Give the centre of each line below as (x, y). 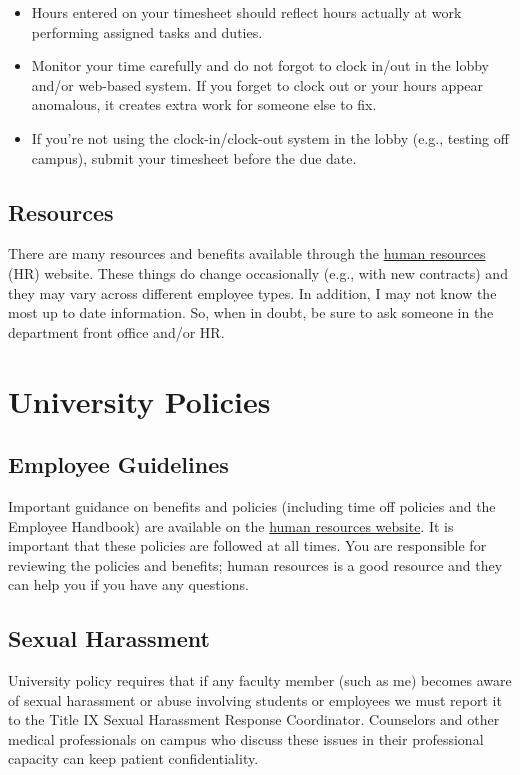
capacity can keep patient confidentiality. (133, 758)
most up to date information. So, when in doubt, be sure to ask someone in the (251, 312)
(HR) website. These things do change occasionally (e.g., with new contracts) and (258, 272)
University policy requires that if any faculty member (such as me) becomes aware (260, 680)
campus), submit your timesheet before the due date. (194, 157)
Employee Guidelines (118, 464)
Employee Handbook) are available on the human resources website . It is (231, 525)
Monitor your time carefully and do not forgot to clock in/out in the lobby (260, 65)
